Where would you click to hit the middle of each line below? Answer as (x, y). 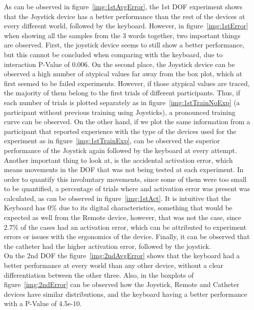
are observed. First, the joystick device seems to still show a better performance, (124, 45)
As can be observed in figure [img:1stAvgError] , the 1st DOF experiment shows (123, 6)
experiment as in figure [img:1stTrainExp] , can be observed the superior (112, 141)
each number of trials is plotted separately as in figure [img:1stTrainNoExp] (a (122, 102)
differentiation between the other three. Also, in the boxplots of (99, 275)
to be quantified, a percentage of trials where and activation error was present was (127, 188)
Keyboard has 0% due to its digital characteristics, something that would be (118, 208)
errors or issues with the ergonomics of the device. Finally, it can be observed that (127, 236)
